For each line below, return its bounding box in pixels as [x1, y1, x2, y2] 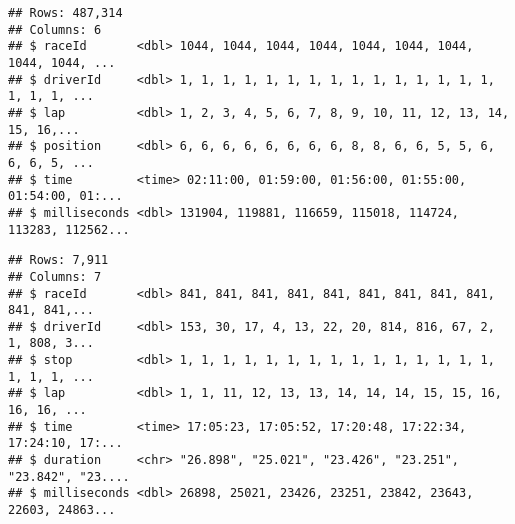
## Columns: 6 [8, 22, 102, 37]
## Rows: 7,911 [8, 253, 109, 268]
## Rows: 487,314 [8, 6, 123, 20]
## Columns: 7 [8, 269, 102, 284]
